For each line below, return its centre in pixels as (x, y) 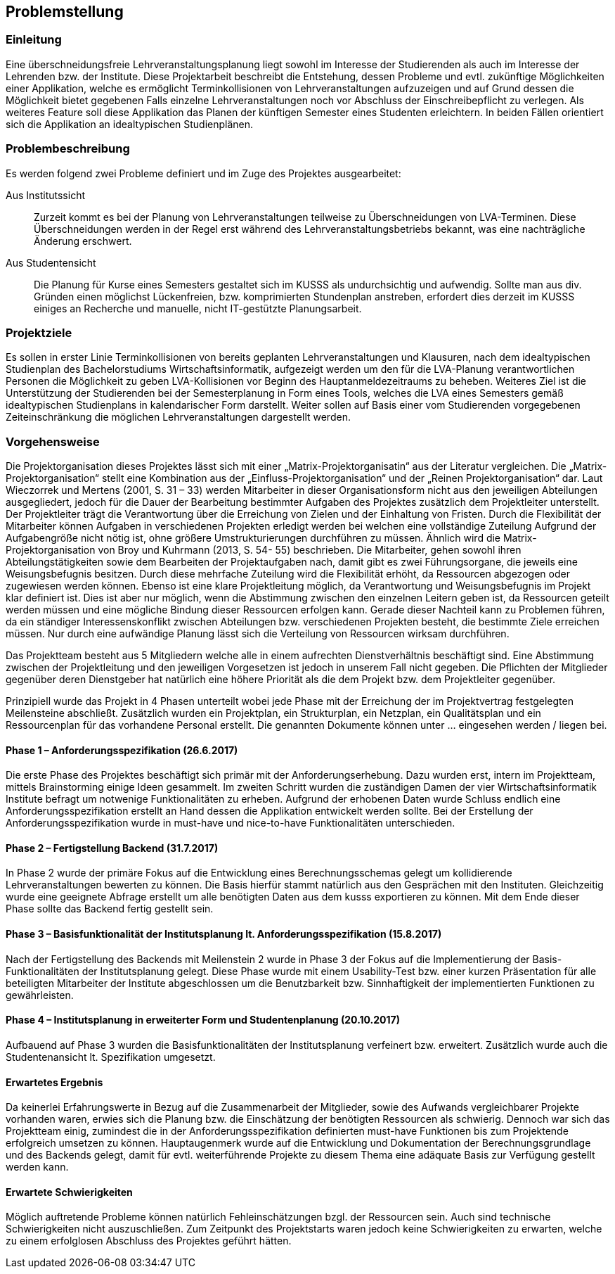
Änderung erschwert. (83, 241)
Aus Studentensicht (51, 262)
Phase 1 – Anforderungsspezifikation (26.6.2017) (122, 750)
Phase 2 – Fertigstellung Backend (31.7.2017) (112, 848)
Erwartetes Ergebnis (54, 1082)
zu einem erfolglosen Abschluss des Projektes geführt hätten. (149, 1241)
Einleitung (34, 40)
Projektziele (39, 332)
